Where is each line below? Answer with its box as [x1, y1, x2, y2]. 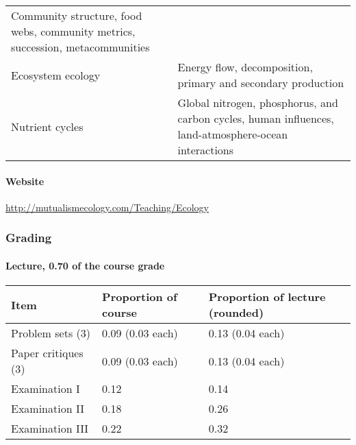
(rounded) [208, 304, 264, 321]
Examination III [11, 420, 89, 437]
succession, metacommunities [11, 39, 150, 55]
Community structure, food [11, 8, 142, 23]
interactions [177, 142, 234, 158]
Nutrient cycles [11, 118, 84, 134]
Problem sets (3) [11, 325, 90, 341]
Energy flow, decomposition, [177, 59, 313, 75]
